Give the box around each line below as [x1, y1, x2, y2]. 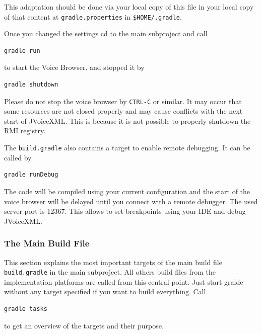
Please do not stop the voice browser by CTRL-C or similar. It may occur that [4, 96, 242, 106]
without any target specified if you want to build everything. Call [4, 286, 206, 297]
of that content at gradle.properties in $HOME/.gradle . [4, 11, 182, 22]
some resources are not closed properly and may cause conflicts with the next [4, 106, 243, 116]
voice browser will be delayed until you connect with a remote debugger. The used [4, 196, 258, 206]
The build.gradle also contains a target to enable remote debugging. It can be [4, 142, 250, 153]
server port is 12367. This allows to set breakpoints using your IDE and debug [4, 206, 246, 216]
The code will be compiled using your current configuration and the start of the [4, 186, 250, 196]
